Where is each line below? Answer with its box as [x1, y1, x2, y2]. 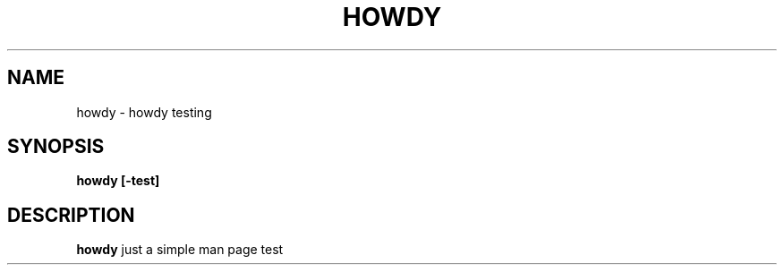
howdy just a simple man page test [76, 242, 284, 258]
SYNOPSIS [7, 135, 105, 158]
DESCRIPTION [7, 203, 135, 226]
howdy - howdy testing [76, 104, 212, 120]
